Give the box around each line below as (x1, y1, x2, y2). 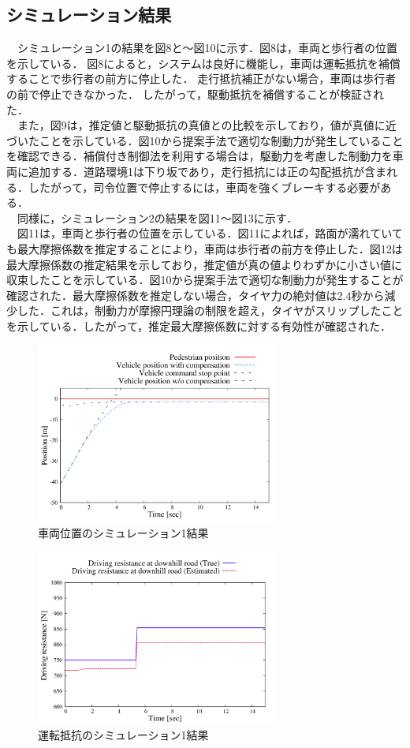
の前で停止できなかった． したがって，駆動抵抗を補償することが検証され (6, 85, 384, 102)
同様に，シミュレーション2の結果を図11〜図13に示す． (17, 209, 298, 226)
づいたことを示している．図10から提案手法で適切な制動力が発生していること (6, 132, 404, 148)
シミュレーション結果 (6, 2, 172, 27)
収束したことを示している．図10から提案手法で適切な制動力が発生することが (6, 271, 404, 288)
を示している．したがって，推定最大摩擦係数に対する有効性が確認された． (6, 317, 391, 334)
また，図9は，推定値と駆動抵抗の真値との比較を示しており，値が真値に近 (17, 117, 397, 133)
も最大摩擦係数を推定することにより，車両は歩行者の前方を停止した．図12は (6, 240, 403, 256)
